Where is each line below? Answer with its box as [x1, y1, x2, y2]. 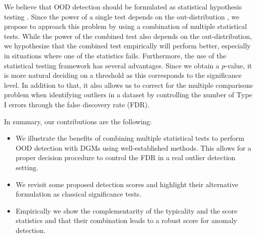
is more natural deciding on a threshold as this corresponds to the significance [4, 70, 242, 80]
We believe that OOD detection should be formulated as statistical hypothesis [4, 1, 242, 11]
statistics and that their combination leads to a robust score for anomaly [15, 215, 237, 226]
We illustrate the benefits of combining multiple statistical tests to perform [15, 133, 245, 143]
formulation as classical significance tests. [15, 189, 142, 199]
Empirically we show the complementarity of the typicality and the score [15, 205, 238, 216]
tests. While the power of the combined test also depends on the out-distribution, [4, 30, 252, 41]
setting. [15, 162, 38, 172]
